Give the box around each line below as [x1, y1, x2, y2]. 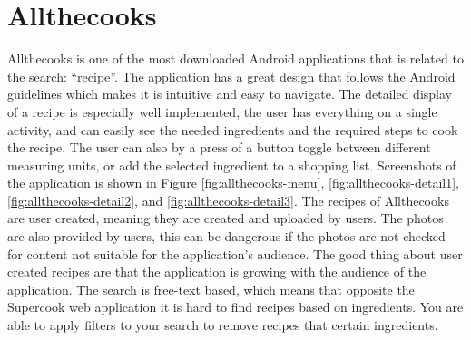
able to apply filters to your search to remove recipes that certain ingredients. [7, 316, 438, 335]
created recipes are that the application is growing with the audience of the [7, 262, 427, 281]
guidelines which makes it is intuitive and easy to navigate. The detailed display [7, 84, 452, 103]
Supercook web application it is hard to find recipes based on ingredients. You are [7, 297, 464, 316]
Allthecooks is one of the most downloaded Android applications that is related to [7, 49, 464, 68]
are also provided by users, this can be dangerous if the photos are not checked [7, 227, 446, 246]
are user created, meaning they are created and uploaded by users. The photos [7, 209, 444, 228]
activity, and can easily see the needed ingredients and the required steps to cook [7, 120, 458, 139]
